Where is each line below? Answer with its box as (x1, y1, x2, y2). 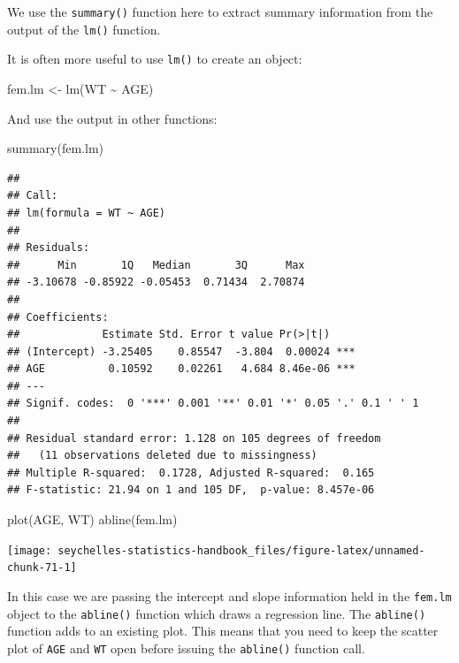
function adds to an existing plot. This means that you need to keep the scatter (7, 621, 439, 640)
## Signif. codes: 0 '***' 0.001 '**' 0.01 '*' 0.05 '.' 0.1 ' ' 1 (7, 397, 419, 410)
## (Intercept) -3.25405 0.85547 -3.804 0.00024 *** (7, 345, 356, 358)
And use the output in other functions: (7, 109, 218, 127)
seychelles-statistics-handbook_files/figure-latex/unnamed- (57, 544, 425, 557)
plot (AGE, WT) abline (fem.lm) (7, 510, 178, 529)
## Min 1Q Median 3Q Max (7, 258, 305, 271)
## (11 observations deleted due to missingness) (7, 449, 317, 462)
